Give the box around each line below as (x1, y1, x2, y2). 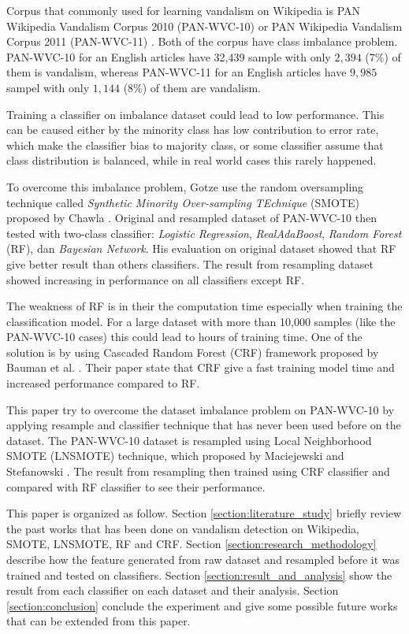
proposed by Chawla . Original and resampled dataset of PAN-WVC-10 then (6, 209, 377, 226)
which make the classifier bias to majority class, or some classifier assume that (6, 136, 384, 153)
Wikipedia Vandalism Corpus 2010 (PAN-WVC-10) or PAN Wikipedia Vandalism (6, 17, 403, 34)
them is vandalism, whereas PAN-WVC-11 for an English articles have (6, 64, 347, 80)
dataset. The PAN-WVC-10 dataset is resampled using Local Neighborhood (6, 432, 372, 448)
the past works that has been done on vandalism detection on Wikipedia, (6, 520, 359, 536)
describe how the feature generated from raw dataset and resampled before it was (6, 551, 400, 567)
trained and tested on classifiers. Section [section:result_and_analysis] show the (6, 566, 392, 583)
